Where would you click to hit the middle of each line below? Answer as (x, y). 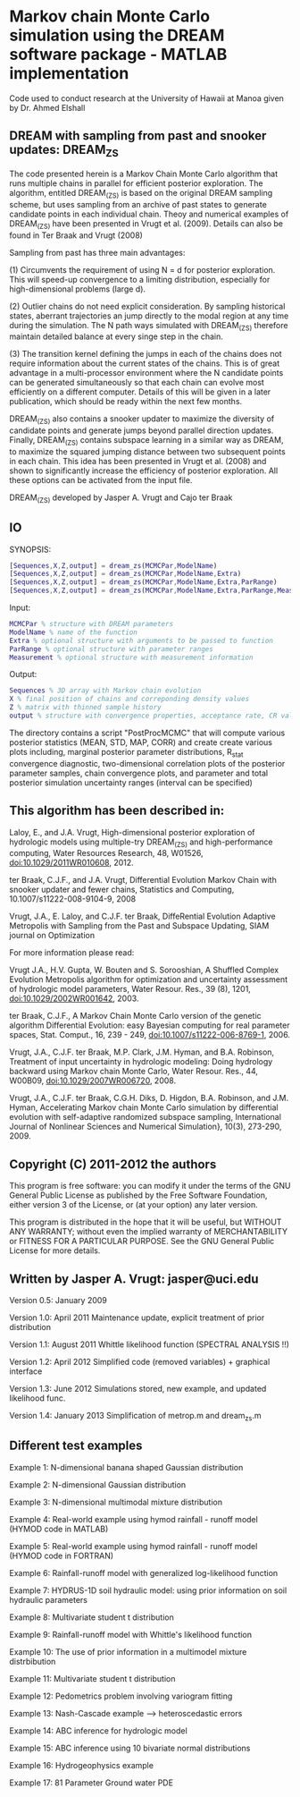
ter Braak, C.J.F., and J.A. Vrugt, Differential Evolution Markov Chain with (143, 880)
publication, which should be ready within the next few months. (126, 402)
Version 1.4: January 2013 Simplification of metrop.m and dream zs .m (135, 1416)
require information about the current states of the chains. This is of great (145, 363)
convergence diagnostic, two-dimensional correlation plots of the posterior (147, 763)
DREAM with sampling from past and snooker (138, 136)
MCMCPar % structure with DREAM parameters (92, 624)
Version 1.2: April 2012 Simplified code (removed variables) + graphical (140, 1361)
